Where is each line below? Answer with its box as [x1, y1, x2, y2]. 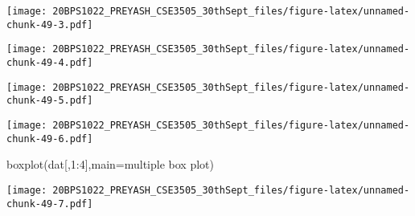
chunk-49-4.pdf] [6, 56, 93, 68]
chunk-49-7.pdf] [6, 198, 93, 210]
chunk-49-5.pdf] [6, 95, 93, 107]
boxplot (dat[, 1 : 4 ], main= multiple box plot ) [6, 156, 214, 173]
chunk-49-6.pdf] [6, 132, 93, 145]
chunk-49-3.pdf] [6, 18, 93, 31]
